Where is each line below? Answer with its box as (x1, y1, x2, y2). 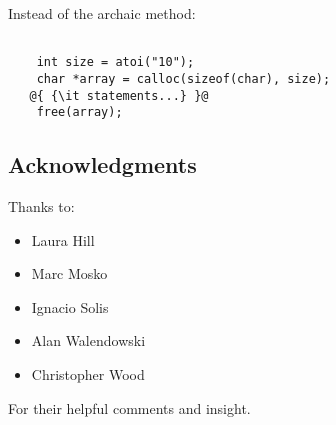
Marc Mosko (31, 263, 108, 284)
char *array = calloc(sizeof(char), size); (36, 71, 331, 86)
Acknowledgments (8, 149, 197, 180)
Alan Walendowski (31, 330, 146, 351)
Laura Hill (31, 229, 95, 250)
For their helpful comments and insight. (8, 397, 251, 418)
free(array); (36, 105, 123, 120)
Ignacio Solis (31, 296, 109, 317)
